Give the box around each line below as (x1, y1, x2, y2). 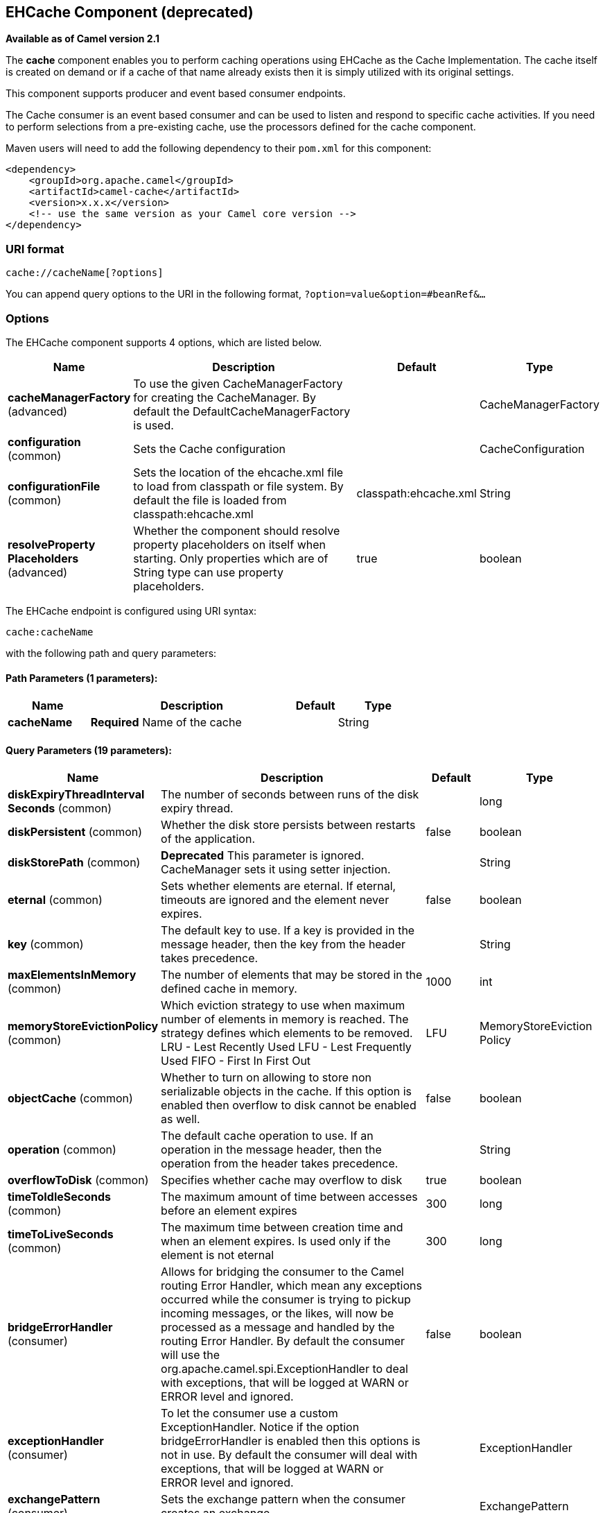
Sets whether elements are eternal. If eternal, (161, 879, 396, 894)
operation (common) (8, 1143, 116, 1157)
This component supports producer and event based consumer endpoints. (6, 87, 346, 100)
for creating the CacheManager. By (133, 390, 316, 404)
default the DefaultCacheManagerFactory (133, 404, 351, 418)
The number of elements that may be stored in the (161, 968, 423, 982)
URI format (6, 241, 64, 256)
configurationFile (8, 479, 100, 493)
